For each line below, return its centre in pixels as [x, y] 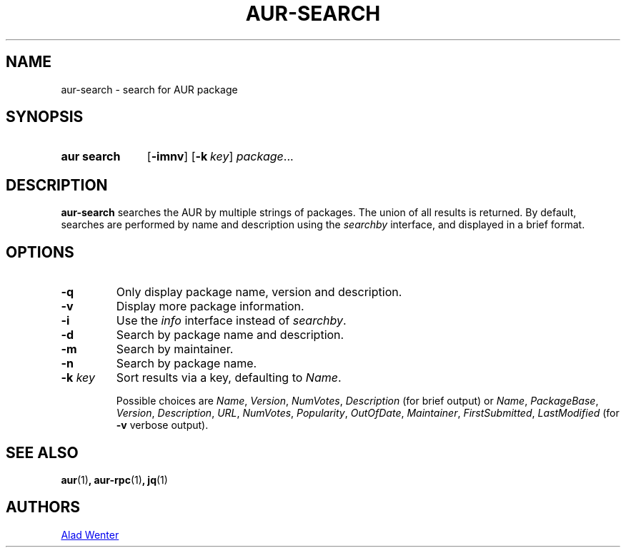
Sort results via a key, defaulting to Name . [229, 378]
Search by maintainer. [175, 349]
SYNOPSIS [45, 117]
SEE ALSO [42, 452]
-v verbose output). [162, 425]
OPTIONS [40, 252]
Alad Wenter [90, 534]
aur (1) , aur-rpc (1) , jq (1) [114, 480]
